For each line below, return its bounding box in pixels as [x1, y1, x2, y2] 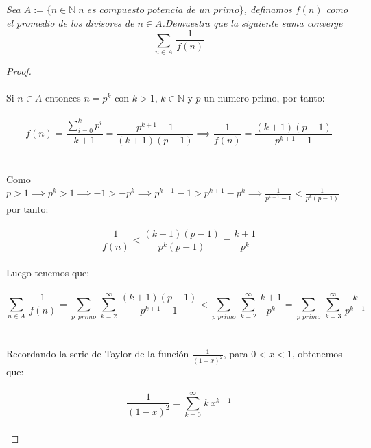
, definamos [243, 2, 292, 16]
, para [223, 346, 248, 361]
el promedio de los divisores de [6, 15, 134, 30]
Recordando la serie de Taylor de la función [6, 346, 189, 361]
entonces [45, 91, 81, 105]
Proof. [6, 63, 32, 78]
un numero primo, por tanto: [204, 91, 325, 105]
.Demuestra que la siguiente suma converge [162, 15, 343, 30]
